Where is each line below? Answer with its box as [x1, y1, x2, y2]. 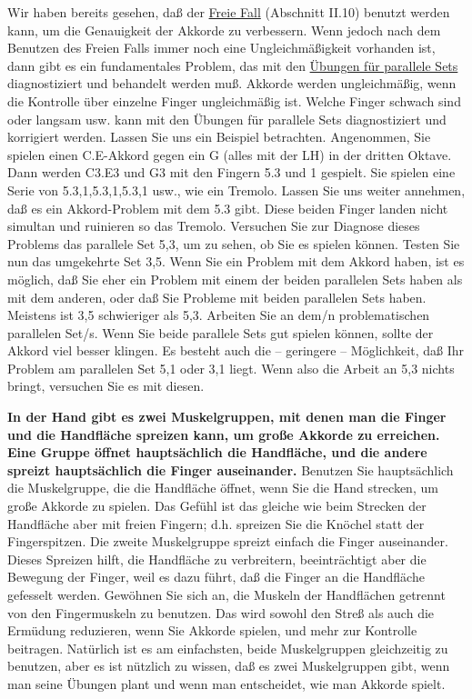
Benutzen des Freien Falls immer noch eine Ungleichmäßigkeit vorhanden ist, [7, 38, 436, 57]
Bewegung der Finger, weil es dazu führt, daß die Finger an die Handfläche [7, 567, 425, 586]
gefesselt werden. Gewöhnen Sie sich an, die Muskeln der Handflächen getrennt [7, 585, 446, 604]
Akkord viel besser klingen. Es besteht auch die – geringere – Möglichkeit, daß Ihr [7, 341, 464, 360]
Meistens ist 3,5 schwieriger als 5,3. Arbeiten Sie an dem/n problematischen [7, 305, 430, 325]
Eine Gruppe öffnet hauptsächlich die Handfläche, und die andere [7, 443, 427, 462]
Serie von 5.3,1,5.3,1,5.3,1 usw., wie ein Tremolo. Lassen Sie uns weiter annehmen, [7, 180, 466, 199]
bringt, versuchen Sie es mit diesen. [7, 376, 205, 395]
